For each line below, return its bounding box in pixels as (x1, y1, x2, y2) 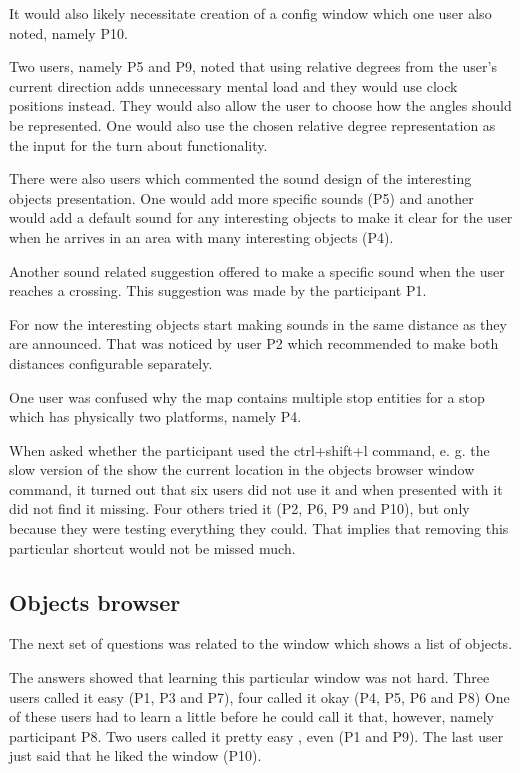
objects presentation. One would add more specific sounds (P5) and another (9, 187, 474, 208)
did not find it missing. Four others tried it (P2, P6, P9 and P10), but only (9, 498, 470, 519)
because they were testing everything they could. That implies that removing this (9, 518, 509, 539)
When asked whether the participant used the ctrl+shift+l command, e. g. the (9, 439, 490, 460)
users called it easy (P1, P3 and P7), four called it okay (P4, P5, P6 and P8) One (9, 686, 510, 707)
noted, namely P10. (9, 22, 128, 43)
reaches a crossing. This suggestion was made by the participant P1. (9, 280, 427, 301)
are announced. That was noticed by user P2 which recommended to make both (9, 333, 499, 354)
